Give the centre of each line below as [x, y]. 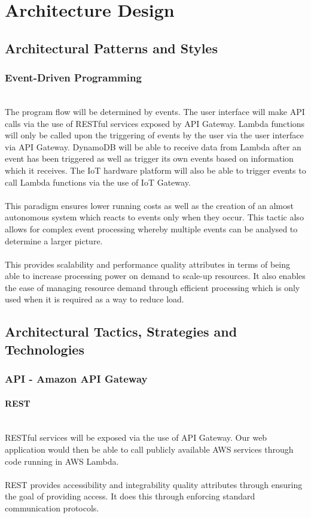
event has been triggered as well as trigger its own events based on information [149, 158]
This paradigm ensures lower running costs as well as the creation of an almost [149, 205]
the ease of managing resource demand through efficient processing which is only [153, 287]
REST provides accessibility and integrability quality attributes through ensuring [154, 484]
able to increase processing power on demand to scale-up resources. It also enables [155, 276]
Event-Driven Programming [73, 78]
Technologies [45, 349]
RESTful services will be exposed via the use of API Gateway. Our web [136, 437]
